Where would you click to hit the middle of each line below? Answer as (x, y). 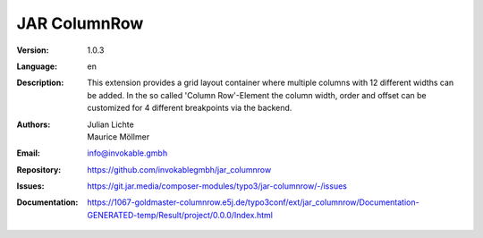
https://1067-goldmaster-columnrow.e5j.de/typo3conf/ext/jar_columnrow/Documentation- (253, 202)
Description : (40, 83)
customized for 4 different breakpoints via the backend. (190, 108)
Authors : (34, 124)
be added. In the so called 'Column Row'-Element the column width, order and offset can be (257, 95)
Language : (37, 66)
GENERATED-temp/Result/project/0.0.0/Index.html (180, 215)
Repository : (39, 169)
